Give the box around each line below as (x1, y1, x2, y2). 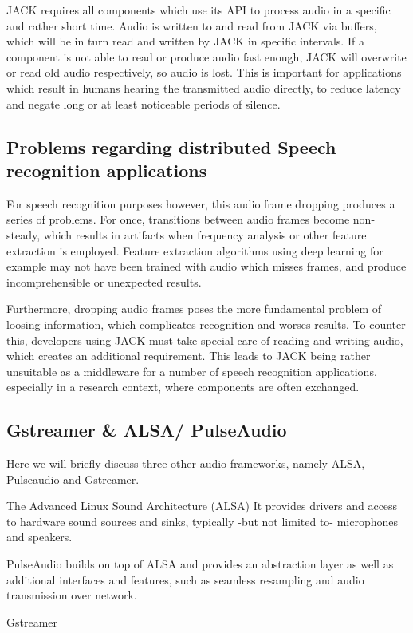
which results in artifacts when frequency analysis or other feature (43, 226, 367, 243)
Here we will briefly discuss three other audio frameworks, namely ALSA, (6, 455, 365, 472)
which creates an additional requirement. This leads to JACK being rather (6, 347, 371, 364)
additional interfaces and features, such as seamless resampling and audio (6, 571, 364, 588)
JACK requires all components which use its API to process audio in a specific (6, 2, 391, 18)
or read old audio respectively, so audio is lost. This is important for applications (6, 64, 402, 81)
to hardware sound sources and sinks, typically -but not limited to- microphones (6, 512, 399, 529)
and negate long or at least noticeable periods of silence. (6, 95, 281, 112)
